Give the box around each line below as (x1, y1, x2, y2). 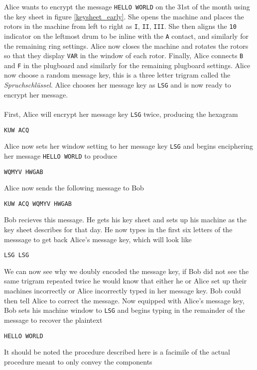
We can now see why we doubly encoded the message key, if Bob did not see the (4, 266, 249, 276)
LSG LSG (4, 252, 29, 259)
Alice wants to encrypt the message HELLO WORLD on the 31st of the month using (4, 1, 250, 11)
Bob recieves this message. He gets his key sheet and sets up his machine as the (4, 214, 247, 225)
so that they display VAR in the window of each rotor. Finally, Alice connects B (4, 50, 244, 61)
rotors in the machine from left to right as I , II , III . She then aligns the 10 (4, 21, 237, 31)
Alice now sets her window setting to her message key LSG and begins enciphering (4, 141, 253, 151)
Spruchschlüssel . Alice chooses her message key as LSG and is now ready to (4, 80, 231, 90)
